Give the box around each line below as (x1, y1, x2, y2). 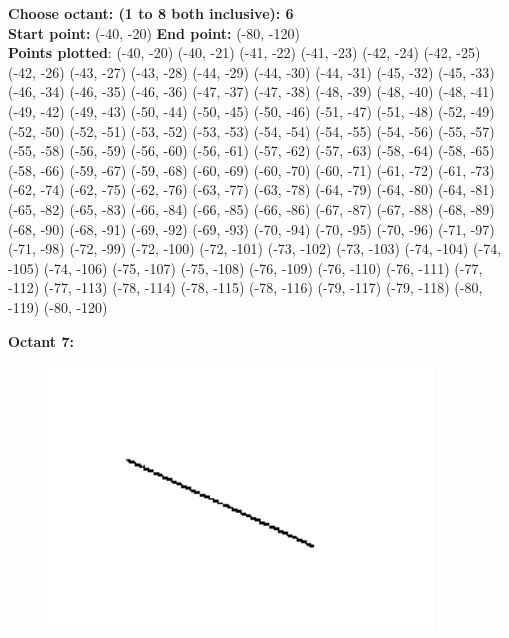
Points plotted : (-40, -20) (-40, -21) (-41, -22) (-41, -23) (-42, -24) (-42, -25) (8, 42, 481, 63)
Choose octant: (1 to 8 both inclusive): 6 (8, 3, 294, 23)
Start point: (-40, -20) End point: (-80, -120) (8, 22, 300, 43)
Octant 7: (8, 330, 74, 351)
